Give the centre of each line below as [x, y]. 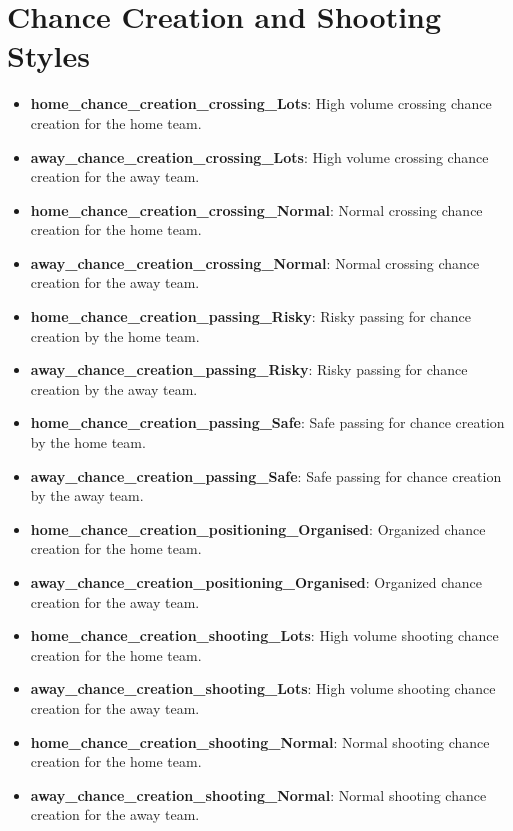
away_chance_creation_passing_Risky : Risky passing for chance [249, 369]
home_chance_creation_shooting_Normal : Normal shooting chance [260, 741]
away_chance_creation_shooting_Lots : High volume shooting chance [263, 688]
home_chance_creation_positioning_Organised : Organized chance [258, 528]
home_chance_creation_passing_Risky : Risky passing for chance [250, 316]
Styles [48, 55]
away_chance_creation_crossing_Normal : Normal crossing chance [255, 262]
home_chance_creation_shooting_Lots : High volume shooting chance [264, 635]
